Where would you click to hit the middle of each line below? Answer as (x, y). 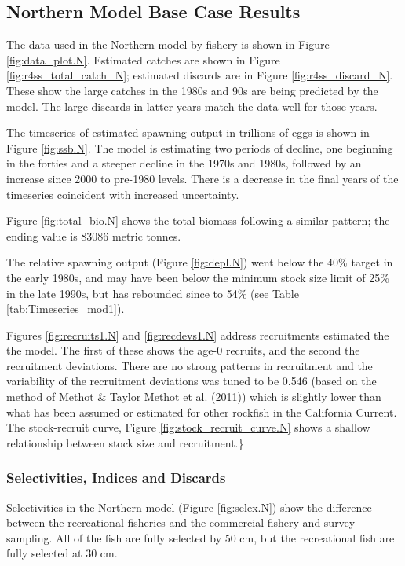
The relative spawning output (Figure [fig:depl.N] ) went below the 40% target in (200, 262)
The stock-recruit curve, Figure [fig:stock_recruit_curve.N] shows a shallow (188, 427)
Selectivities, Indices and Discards (116, 478)
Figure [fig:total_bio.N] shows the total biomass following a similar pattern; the (198, 221)
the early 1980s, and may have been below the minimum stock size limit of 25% (198, 277)
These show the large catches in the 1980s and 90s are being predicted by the (192, 90)
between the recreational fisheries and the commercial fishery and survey (181, 522)
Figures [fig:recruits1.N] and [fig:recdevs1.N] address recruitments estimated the (198, 334)
